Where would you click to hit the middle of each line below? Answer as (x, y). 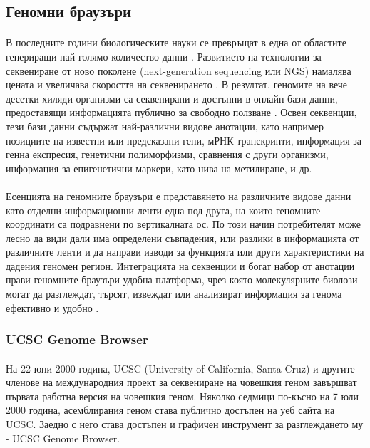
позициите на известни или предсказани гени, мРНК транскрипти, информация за (184, 140)
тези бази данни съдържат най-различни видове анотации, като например (165, 126)
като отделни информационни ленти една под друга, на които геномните (163, 210)
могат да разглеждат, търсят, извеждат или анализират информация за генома (174, 294)
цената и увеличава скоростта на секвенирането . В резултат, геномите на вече (177, 84)
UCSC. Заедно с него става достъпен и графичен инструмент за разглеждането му (185, 424)
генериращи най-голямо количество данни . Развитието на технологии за (164, 56)
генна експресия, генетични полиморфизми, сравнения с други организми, (167, 154)
